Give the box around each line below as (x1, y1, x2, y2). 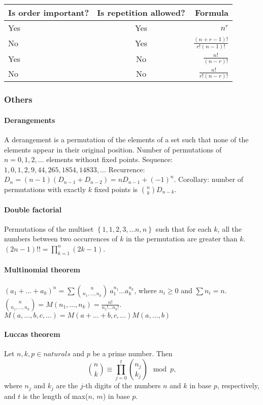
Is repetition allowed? (97, 7, 185, 18)
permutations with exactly (4, 183, 86, 194)
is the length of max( (22, 390, 88, 401)
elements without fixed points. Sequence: (46, 154, 173, 165)
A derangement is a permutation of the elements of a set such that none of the (4, 134, 249, 144)
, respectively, (217, 380, 259, 391)
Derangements (4, 114, 55, 125)
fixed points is (94, 183, 138, 194)
